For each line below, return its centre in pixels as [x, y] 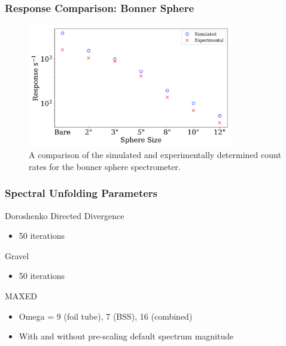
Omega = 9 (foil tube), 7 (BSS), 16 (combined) [106, 316]
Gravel [17, 255]
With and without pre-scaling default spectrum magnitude [126, 336]
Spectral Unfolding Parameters [81, 193]
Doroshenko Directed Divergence [65, 215]
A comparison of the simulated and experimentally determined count [155, 155]
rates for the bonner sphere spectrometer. [105, 166]
